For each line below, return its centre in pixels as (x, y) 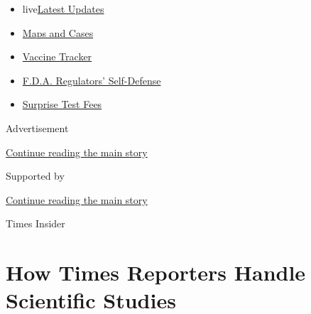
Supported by (35, 176)
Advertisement (37, 128)
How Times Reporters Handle (156, 272)
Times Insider (36, 223)
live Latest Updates (63, 9)
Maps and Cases (58, 32)
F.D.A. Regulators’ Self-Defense (92, 80)
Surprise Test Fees (62, 104)
